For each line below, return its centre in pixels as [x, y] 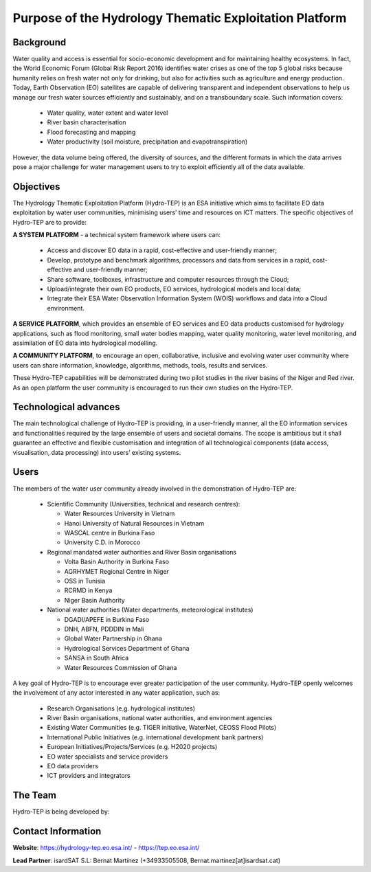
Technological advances [66, 407]
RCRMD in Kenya [88, 590]
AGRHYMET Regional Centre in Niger [117, 571]
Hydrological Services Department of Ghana [127, 648]
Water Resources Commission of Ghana [121, 667]
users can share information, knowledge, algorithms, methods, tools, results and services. [140, 365]
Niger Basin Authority [94, 600]
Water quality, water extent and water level [108, 113]
